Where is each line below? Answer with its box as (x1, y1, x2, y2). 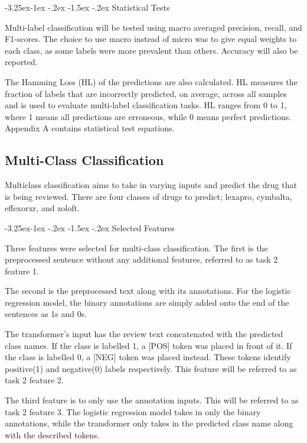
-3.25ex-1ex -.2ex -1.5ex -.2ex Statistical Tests (5, 1, 170, 13)
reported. (5, 56, 38, 68)
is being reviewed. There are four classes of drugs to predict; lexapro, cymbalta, (5, 190, 292, 202)
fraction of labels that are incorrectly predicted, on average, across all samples (5, 87, 287, 99)
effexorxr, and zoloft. (5, 202, 80, 214)
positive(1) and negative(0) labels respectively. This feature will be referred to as (5, 362, 297, 374)
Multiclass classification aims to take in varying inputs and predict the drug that (5, 179, 297, 191)
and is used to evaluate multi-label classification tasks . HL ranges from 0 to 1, (5, 99, 287, 111)
